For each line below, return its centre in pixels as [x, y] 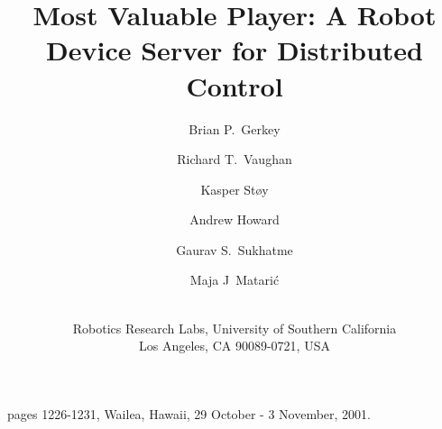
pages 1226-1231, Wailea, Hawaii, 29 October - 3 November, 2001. [189, 413]
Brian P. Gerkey [235, 128]
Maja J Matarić [235, 280]
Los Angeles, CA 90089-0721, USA [235, 346]
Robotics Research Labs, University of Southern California [235, 328]
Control [235, 85]
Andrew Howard [235, 219]
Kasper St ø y [235, 189]
